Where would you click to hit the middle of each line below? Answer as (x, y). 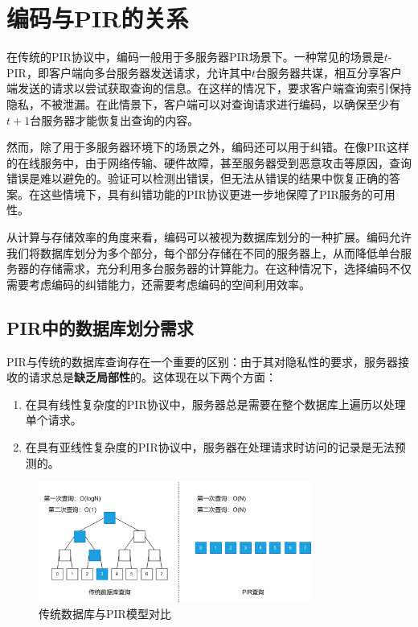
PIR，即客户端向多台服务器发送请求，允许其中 (129, 72)
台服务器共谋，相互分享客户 (328, 72)
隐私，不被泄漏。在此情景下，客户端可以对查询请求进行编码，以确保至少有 (203, 103)
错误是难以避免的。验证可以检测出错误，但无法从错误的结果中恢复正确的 (198, 178)
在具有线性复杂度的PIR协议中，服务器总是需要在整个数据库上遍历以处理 (215, 404)
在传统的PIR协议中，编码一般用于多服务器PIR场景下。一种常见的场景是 (195, 57)
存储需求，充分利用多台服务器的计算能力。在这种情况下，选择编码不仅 (225, 268)
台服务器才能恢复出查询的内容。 (115, 120)
